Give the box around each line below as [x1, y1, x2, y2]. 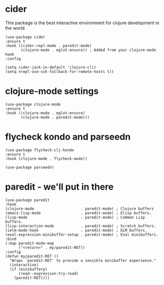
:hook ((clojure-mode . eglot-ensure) [5, 110, 85, 116]
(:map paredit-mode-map [5, 241, 55, 245]
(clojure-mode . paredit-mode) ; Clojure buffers [5, 206, 154, 211]
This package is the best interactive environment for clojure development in [5, 20, 160, 26]
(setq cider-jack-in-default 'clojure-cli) [5, 65, 97, 70]
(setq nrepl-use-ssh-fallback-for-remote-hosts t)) [5, 69, 114, 74]
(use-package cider [5, 35, 46, 40]
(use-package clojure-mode [5, 102, 61, 107]
